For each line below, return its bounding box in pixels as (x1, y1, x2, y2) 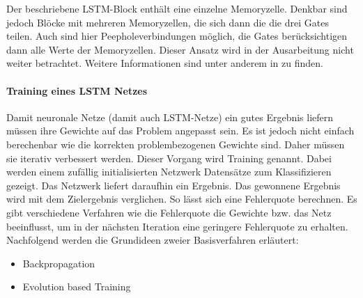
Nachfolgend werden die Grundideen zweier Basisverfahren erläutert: (6, 233, 299, 247)
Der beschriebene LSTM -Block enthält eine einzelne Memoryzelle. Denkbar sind (6, 1, 348, 15)
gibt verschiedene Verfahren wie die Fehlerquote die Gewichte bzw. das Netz (6, 205, 332, 219)
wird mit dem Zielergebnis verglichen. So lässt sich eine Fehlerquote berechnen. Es (6, 191, 357, 206)
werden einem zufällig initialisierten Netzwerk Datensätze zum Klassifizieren (6, 164, 332, 179)
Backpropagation (22, 256, 95, 270)
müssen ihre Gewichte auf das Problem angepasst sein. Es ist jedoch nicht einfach (6, 123, 355, 138)
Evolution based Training (22, 279, 131, 294)
